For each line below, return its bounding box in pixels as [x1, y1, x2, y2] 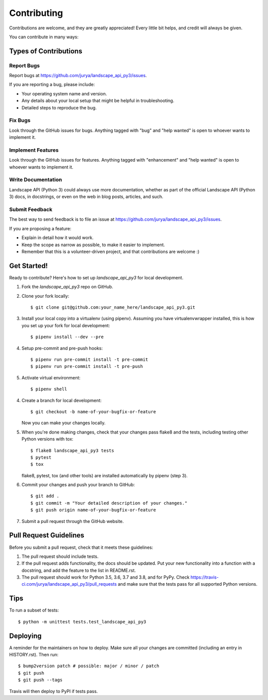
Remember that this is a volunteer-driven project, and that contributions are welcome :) [21, 249, 200, 255]
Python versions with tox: [21, 436, 74, 442]
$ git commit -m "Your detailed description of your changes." [30, 500, 188, 506]
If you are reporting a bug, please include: [9, 82, 95, 87]
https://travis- [190, 574, 219, 580]
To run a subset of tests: [9, 607, 59, 613]
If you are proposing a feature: [9, 225, 71, 231]
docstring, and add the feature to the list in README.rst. [21, 567, 136, 573]
